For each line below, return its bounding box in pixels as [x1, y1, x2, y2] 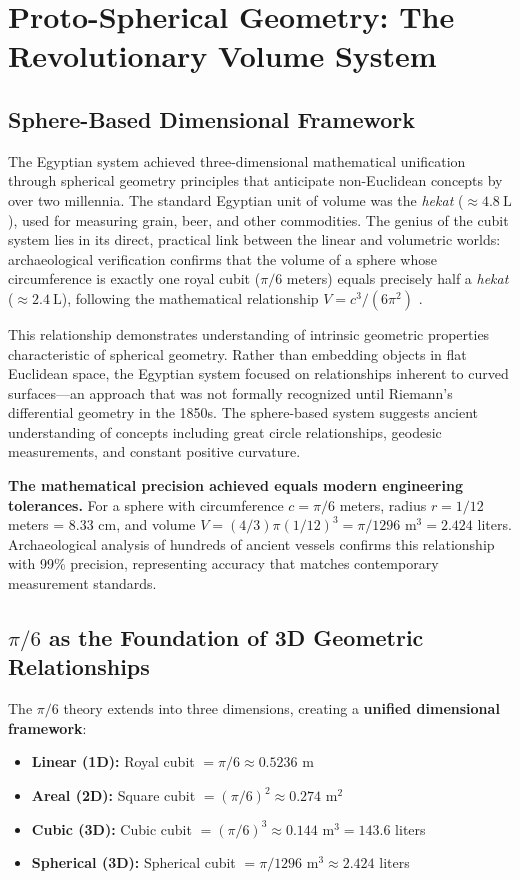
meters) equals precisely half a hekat [286, 268, 509, 289]
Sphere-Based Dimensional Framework [8, 103, 416, 134]
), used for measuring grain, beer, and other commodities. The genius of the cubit [8, 209, 509, 230]
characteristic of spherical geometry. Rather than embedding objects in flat [8, 343, 467, 364]
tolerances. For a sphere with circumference [8, 494, 284, 515]
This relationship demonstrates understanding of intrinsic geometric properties [8, 323, 490, 344]
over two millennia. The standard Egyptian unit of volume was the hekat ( [8, 189, 464, 210]
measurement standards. [8, 573, 157, 594]
